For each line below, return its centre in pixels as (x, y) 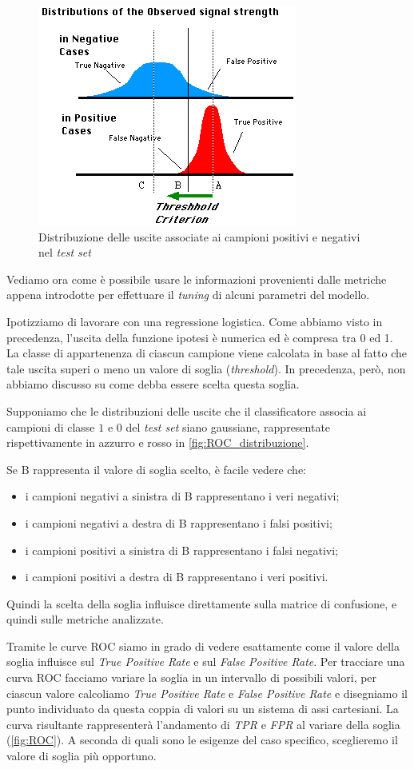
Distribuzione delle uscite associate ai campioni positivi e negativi (199, 236)
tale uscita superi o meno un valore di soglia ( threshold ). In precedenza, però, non (206, 368)
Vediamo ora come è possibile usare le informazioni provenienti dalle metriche (197, 279)
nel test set (65, 252)
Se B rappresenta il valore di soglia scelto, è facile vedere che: (157, 469)
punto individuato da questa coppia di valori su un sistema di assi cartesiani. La (203, 709)
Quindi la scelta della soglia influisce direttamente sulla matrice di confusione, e (202, 603)
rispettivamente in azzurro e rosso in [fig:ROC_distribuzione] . (158, 442)
